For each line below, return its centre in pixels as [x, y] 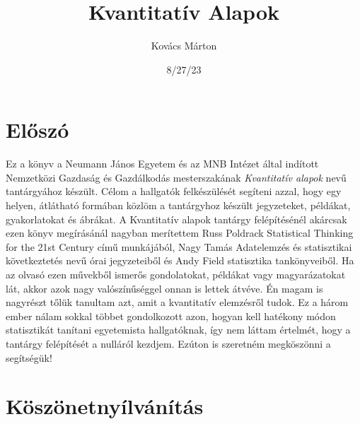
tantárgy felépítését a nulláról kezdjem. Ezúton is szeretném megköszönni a [168, 343]
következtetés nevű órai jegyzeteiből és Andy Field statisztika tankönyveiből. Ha [180, 260]
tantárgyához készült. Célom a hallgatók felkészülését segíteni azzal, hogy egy [174, 191]
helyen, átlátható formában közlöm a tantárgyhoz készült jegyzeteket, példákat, [178, 205]
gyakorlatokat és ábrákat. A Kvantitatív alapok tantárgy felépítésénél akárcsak [176, 219]
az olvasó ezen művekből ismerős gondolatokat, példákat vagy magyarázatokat [176, 274]
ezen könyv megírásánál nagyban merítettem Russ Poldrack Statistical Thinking [180, 233]
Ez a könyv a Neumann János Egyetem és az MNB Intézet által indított [162, 164]
